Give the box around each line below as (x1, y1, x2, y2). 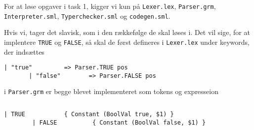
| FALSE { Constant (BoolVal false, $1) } (32, 119, 206, 126)
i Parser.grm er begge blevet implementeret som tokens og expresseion (4, 86, 219, 97)
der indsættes (4, 46, 44, 57)
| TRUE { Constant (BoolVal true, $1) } (4, 111, 174, 118)
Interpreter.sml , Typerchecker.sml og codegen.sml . (4, 10, 170, 21)
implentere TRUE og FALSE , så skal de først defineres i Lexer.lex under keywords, (4, 36, 250, 47)
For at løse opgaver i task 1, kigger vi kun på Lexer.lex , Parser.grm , (4, 1, 216, 11)
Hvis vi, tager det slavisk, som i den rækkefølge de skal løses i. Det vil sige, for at (4, 27, 250, 37)
